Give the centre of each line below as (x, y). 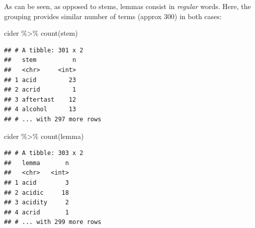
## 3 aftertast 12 (40, 99)
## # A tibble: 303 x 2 (44, 153)
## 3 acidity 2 (36, 203)
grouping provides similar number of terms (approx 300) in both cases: (113, 16)
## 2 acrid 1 (40, 90)
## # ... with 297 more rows (53, 119)
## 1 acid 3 (36, 182)
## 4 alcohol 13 (40, 109)
